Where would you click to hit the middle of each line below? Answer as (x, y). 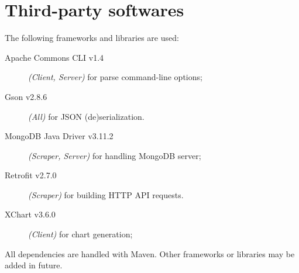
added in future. (34, 265)
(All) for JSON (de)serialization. (86, 116)
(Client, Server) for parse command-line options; (115, 77)
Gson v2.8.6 (26, 96)
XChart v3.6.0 (30, 214)
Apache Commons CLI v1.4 (54, 57)
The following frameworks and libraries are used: (92, 38)
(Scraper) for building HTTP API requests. (106, 194)
